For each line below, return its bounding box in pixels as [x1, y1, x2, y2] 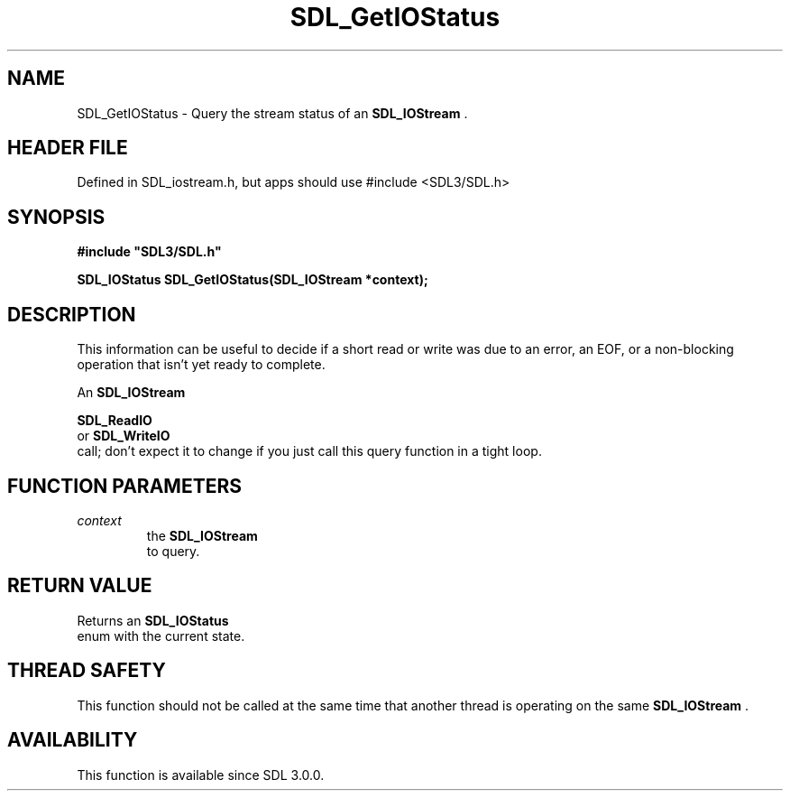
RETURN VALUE [7, 574, 152, 598]
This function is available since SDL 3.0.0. [77, 766, 325, 783]
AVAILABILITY [7, 728, 138, 752]
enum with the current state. [77, 627, 245, 644]
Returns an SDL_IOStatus [77, 612, 229, 628]
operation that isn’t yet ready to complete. [77, 357, 326, 373]
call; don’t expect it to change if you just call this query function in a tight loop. [77, 443, 542, 459]
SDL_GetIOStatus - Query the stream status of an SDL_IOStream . [77, 105, 468, 121]
